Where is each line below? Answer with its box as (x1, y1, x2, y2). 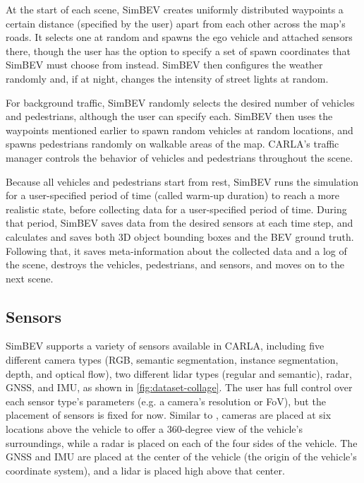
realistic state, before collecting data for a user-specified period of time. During (6, 201, 347, 216)
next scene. (6, 270, 54, 285)
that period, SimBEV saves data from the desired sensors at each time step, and (6, 215, 353, 230)
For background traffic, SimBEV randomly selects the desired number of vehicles (6, 95, 355, 109)
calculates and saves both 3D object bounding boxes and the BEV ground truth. (6, 229, 354, 244)
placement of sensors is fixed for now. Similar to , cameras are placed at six (6, 407, 332, 422)
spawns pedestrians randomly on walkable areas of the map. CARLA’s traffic (6, 136, 339, 151)
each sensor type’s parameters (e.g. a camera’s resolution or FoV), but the (6, 393, 326, 408)
